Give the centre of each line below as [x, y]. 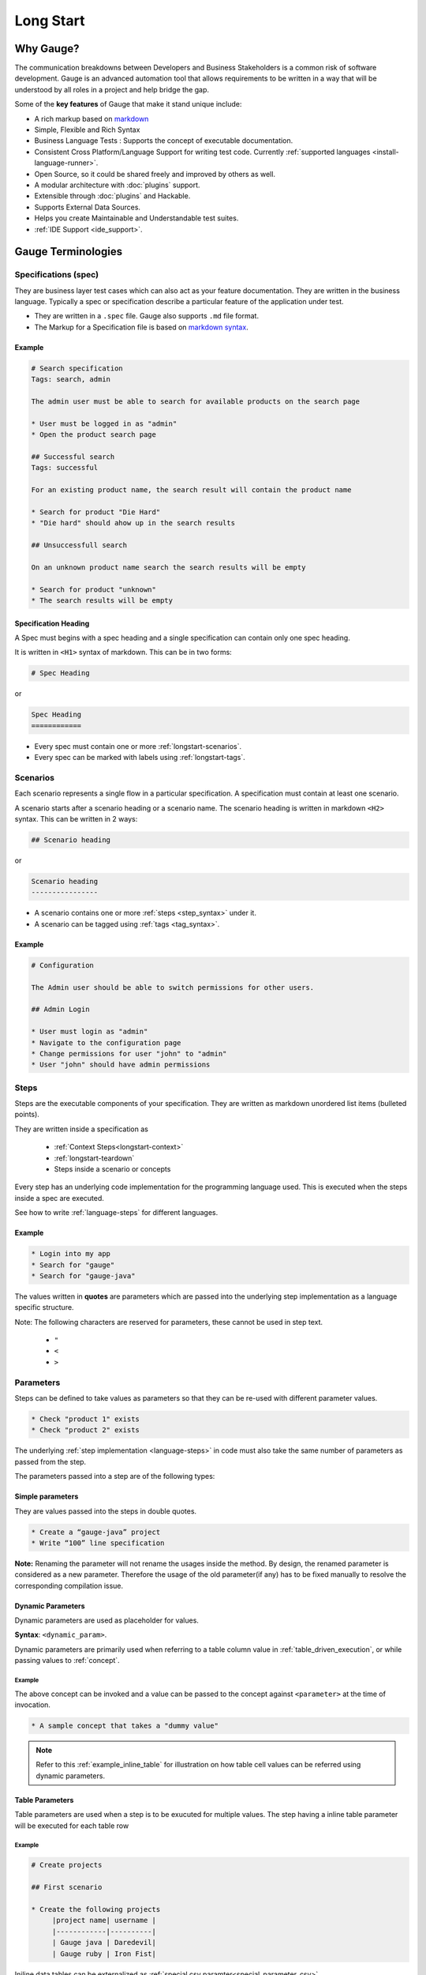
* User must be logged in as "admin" [104, 423]
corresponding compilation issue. [69, 1586]
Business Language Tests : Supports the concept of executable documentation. [164, 141]
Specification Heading [52, 623]
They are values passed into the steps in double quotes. [106, 1511]
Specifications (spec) [56, 275]
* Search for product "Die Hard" [96, 512]
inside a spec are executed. [59, 1198]
